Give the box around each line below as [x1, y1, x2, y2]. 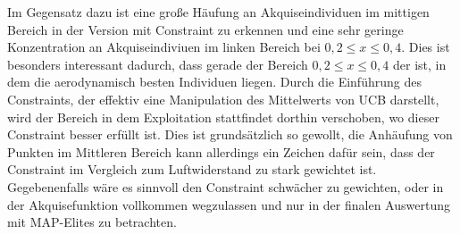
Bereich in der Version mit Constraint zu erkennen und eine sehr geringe [7, 20, 404, 38]
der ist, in [392, 54, 447, 73]
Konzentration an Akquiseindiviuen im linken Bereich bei [7, 38, 321, 56]
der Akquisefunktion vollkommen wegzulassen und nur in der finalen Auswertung [7, 195, 450, 213]
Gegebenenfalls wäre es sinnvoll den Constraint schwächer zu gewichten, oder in [7, 177, 444, 196]
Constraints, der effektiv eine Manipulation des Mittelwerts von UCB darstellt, [7, 89, 439, 108]
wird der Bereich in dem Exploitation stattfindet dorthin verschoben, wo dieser [7, 107, 439, 126]
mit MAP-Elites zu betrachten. [7, 213, 177, 231]
